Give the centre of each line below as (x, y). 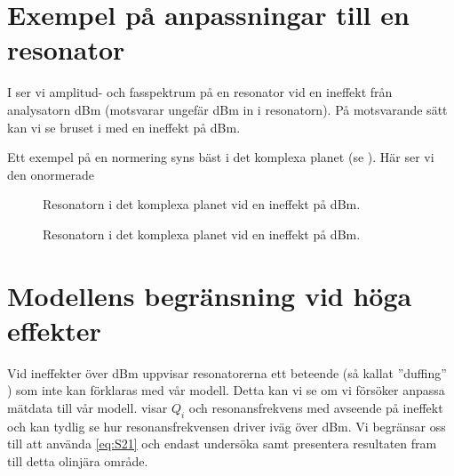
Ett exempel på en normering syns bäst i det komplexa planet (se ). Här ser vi (221, 157)
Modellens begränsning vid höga (210, 295)
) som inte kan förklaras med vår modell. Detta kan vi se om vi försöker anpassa (226, 390)
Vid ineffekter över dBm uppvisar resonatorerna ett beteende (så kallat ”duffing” (227, 372)
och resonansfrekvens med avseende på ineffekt (316, 407)
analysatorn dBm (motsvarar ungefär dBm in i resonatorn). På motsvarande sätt (227, 109)
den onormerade (51, 174)
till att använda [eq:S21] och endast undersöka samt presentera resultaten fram (222, 444)
